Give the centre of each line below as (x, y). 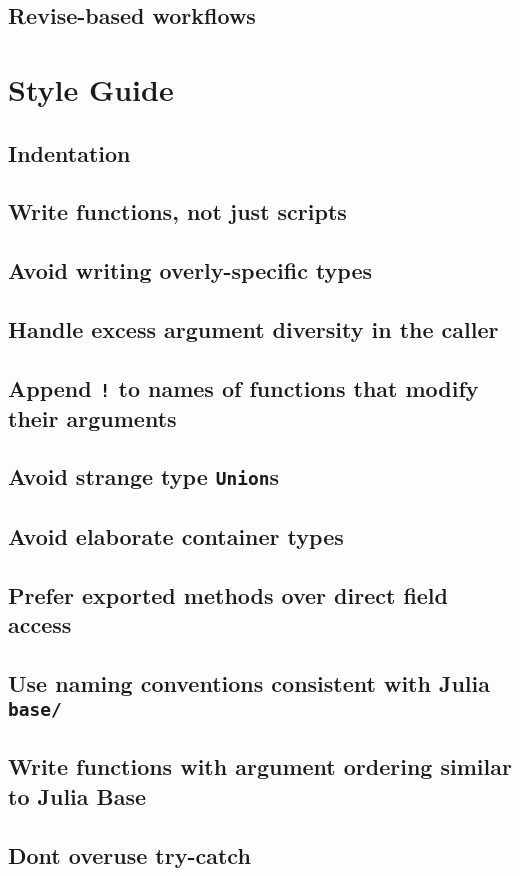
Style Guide (91, 88)
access (40, 623)
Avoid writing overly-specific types (190, 270)
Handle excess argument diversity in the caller (253, 328)
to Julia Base (77, 795)
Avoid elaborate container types (176, 535)
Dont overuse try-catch (129, 854)
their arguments (92, 417)
